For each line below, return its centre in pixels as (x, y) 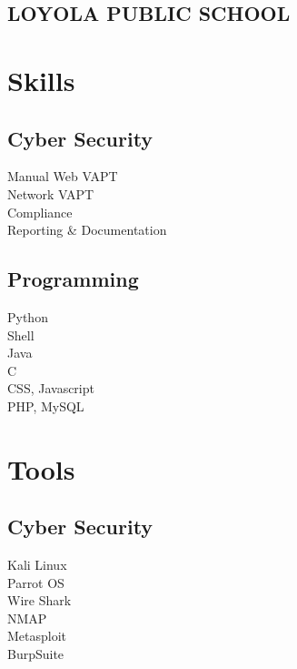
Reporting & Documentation (87, 230)
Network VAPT (51, 193)
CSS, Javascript (51, 388)
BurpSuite (36, 654)
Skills (41, 80)
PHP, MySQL (46, 405)
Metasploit (37, 636)
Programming (73, 279)
